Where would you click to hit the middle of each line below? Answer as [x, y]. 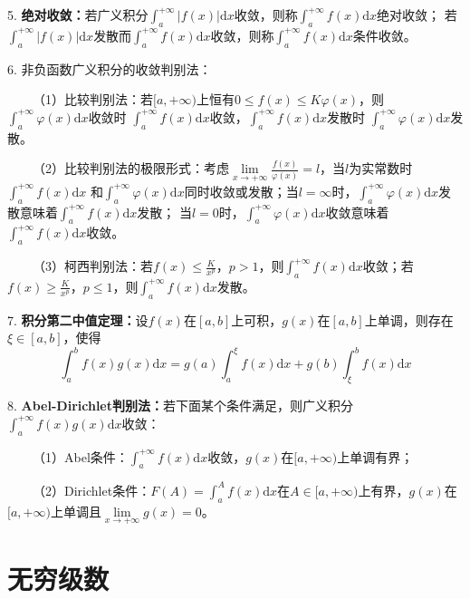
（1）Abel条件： [80, 456]
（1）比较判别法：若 [92, 99]
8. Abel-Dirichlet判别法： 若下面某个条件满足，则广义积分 [180, 406]
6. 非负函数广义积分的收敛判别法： [110, 68]
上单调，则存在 [409, 319]
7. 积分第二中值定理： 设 [78, 319]
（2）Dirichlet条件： [91, 490]
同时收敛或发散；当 [241, 191]
